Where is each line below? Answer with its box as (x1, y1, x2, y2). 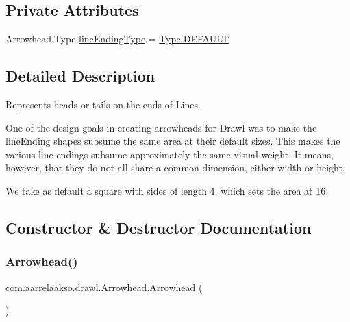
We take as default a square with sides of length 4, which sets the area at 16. (5, 183, 329, 197)
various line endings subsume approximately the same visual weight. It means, (5, 147, 334, 161)
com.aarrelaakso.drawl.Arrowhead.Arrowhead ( (5, 280, 203, 294)
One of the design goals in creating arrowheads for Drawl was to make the (5, 120, 317, 134)
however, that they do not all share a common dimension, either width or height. (5, 160, 345, 175)
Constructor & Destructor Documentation (5, 216, 312, 238)
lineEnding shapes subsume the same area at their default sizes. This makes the (5, 134, 340, 148)
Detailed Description (5, 65, 155, 86)
